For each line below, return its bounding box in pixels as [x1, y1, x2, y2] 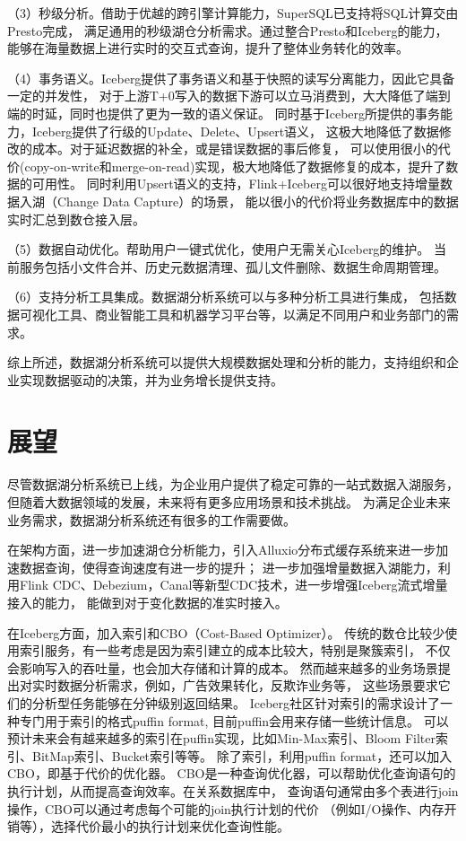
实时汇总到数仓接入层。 [7, 209, 145, 228]
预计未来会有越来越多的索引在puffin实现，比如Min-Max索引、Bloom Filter [7, 729, 436, 748]
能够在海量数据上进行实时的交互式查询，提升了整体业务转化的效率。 [7, 39, 409, 57]
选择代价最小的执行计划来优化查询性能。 [50, 817, 289, 836]
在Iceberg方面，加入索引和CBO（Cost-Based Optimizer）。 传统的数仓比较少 [7, 623, 445, 642]
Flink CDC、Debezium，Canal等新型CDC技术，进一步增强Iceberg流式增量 [19, 575, 448, 594]
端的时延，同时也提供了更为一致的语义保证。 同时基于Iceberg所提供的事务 [7, 103, 441, 122]
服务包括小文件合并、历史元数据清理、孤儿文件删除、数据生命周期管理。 [19, 257, 446, 276]
